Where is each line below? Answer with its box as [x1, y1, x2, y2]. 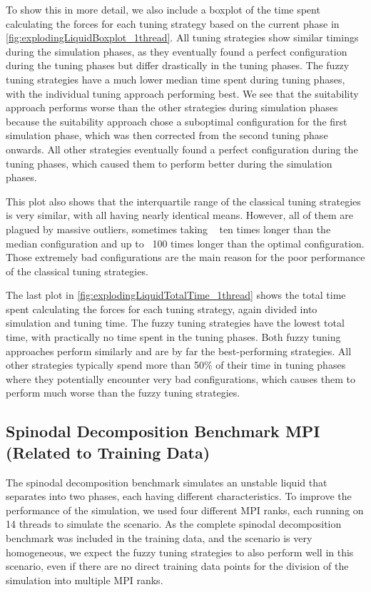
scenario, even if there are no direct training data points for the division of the [6, 558, 349, 573]
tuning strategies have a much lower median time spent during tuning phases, [6, 71, 345, 86]
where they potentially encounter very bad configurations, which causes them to [6, 371, 355, 386]
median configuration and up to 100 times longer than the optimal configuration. [6, 235, 365, 250]
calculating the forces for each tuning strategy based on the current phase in [6, 16, 340, 31]
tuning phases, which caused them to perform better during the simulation [6, 155, 332, 170]
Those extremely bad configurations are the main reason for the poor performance [6, 250, 365, 265]
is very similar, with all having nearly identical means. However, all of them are [6, 208, 353, 223]
